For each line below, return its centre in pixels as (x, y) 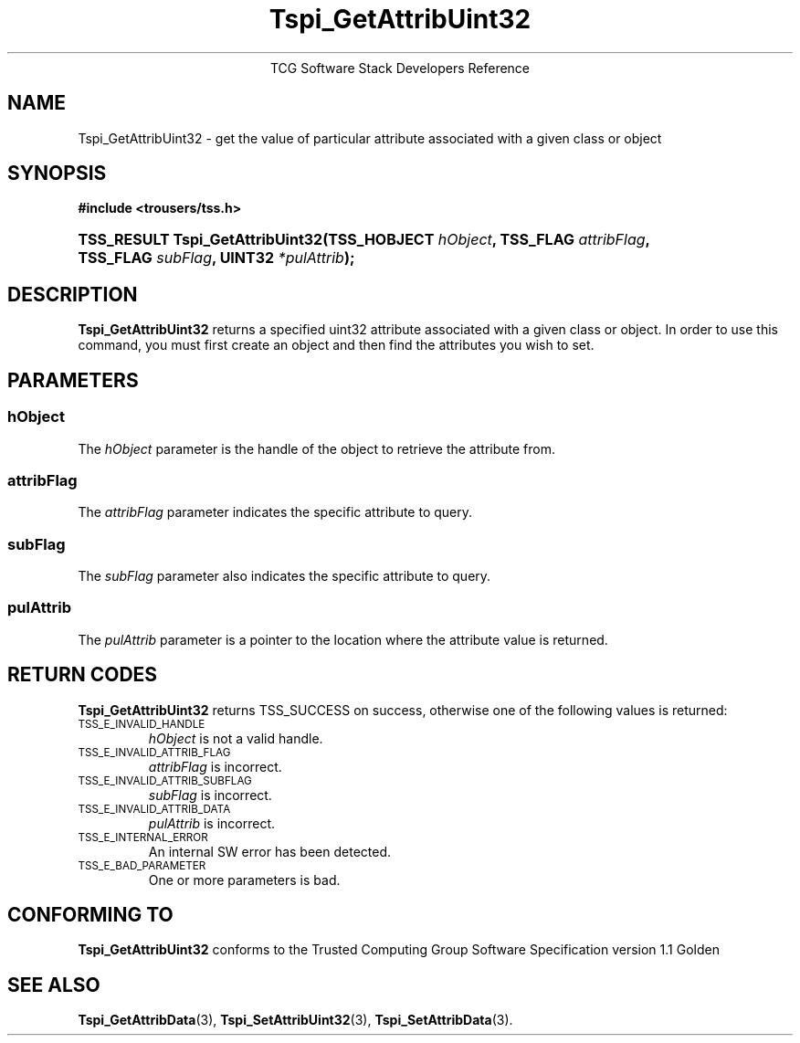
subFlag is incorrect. (210, 795)
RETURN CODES (83, 675)
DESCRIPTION (73, 294)
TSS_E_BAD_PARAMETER (142, 865)
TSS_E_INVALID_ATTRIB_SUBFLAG (165, 780)
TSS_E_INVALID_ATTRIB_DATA (154, 809)
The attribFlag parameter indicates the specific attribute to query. (275, 512)
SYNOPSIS (57, 174)
